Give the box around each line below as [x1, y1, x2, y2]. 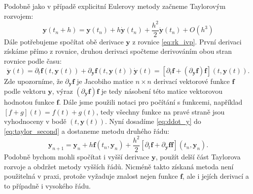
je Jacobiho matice [76, 76, 133, 86]
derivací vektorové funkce [153, 76, 230, 86]
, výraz [52, 85, 73, 96]
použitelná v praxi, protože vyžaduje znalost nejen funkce [4, 171, 178, 181]
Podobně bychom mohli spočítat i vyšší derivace [4, 151, 149, 161]
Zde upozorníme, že [4, 76, 63, 86]
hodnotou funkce [4, 96, 54, 107]
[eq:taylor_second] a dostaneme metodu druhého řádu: [4, 125, 170, 136]
